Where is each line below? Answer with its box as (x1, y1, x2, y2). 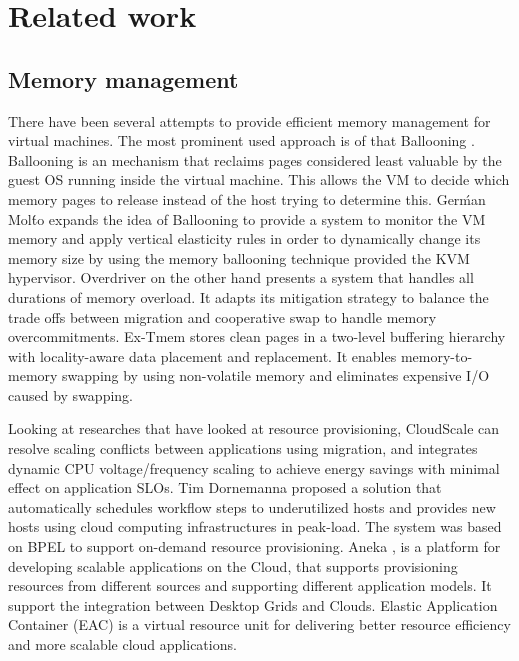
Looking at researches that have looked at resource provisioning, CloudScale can (8, 418, 500, 439)
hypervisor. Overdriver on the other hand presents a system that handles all (8, 267, 474, 288)
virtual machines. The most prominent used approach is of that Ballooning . (8, 130, 475, 151)
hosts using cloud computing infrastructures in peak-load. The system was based (8, 516, 502, 537)
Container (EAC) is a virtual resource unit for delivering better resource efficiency (8, 614, 511, 635)
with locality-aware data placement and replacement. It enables (8, 345, 397, 366)
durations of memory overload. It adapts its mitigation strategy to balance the (8, 286, 489, 307)
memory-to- (400, 345, 473, 366)
